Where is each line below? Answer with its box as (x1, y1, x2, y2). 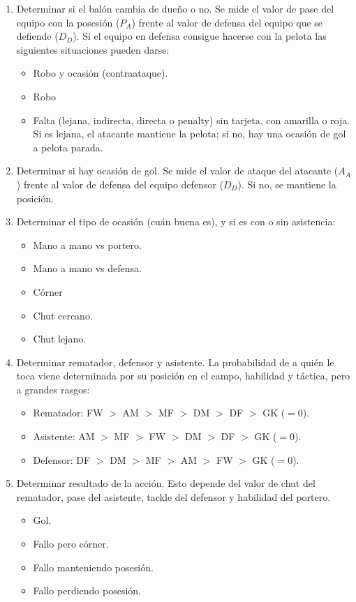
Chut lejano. (33, 331, 87, 346)
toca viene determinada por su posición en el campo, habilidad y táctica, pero (16, 368, 350, 383)
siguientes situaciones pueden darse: (16, 42, 170, 57)
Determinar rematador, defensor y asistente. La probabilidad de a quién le (16, 354, 334, 369)
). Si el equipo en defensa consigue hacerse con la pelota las (73, 29, 327, 43)
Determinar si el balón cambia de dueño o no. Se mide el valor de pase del (16, 1, 334, 15)
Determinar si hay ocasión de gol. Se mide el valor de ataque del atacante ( (16, 163, 339, 178)
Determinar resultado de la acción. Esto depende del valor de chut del (16, 476, 316, 490)
